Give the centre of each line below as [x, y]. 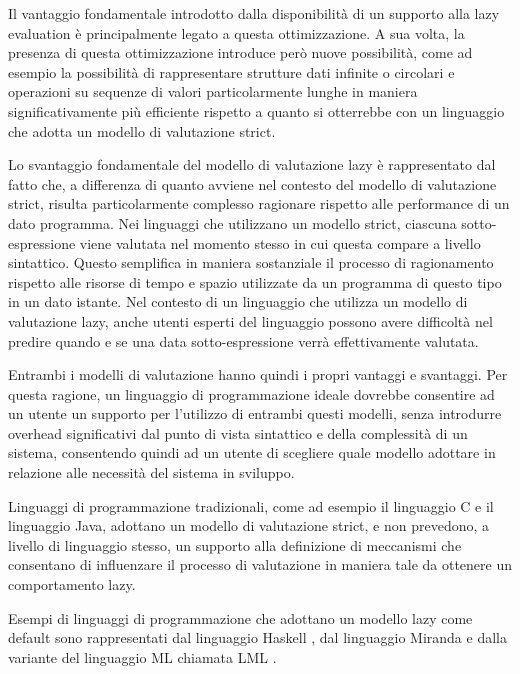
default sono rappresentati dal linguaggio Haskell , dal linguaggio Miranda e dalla [257, 637]
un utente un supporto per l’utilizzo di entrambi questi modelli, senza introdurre [255, 413]
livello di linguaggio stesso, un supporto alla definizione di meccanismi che [235, 544]
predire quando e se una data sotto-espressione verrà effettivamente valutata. [243, 340]
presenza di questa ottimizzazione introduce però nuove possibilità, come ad [240, 52]
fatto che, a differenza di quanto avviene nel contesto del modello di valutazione [252, 183]
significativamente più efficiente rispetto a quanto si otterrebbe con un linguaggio [256, 110]
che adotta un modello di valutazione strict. [142, 130]
